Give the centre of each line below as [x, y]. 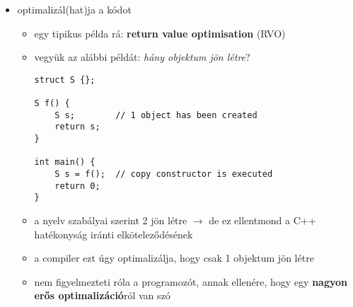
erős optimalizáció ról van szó [102, 295]
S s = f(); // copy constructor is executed [164, 174]
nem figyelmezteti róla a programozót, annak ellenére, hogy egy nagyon [191, 281]
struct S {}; [65, 80]
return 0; [77, 186]
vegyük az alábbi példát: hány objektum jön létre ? [142, 57]
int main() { [65, 162]
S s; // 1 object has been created [156, 115]
